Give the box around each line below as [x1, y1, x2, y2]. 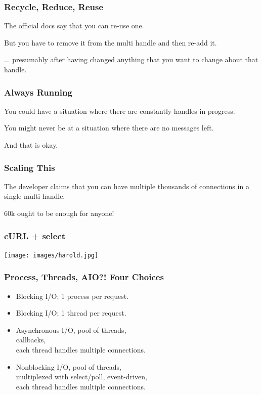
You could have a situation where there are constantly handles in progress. [4, 105, 235, 116]
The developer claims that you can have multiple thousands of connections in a [4, 181, 249, 191]
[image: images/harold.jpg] [4, 251, 99, 259]
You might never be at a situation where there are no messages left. [4, 122, 214, 133]
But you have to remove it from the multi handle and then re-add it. [4, 37, 217, 48]
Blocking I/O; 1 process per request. [16, 290, 128, 301]
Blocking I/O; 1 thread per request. [16, 308, 126, 318]
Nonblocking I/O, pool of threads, [16, 361, 122, 372]
